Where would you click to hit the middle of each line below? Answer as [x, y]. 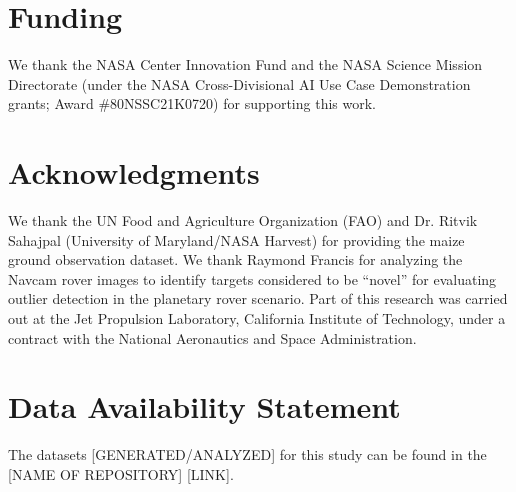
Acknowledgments [134, 172]
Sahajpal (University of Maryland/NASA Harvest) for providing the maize [236, 239]
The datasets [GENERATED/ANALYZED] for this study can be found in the [247, 454]
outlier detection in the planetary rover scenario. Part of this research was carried [258, 298]
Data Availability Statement [204, 406]
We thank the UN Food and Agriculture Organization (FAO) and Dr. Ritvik [243, 220]
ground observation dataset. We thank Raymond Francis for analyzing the [235, 259]
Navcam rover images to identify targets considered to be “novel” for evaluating [252, 278]
